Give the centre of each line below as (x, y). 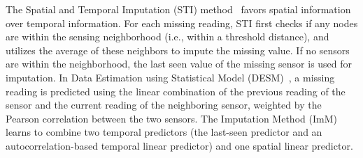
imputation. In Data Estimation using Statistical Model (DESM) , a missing (170, 77)
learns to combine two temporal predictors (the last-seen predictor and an (164, 132)
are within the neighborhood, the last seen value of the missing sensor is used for (179, 64)
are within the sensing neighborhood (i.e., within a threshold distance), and (168, 37)
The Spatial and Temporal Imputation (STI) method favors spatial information (178, 9)
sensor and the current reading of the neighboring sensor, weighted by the (164, 105)
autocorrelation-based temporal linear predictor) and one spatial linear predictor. (179, 145)
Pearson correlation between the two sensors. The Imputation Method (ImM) (171, 118)
